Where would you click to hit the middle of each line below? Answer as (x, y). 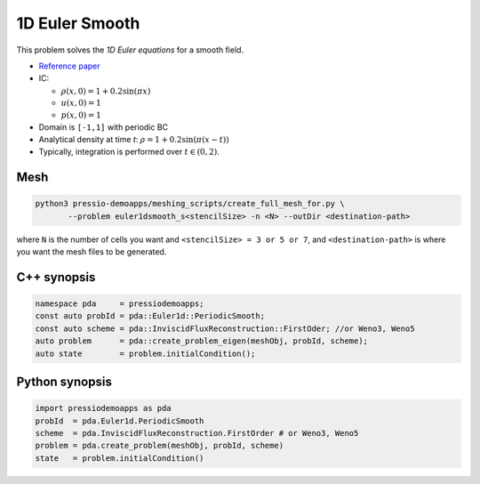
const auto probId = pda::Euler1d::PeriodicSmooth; (150, 316)
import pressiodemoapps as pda (104, 408)
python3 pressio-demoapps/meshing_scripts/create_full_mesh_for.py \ (190, 204)
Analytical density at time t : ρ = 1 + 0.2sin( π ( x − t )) (134, 139)
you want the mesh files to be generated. (92, 252)
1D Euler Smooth (78, 23)
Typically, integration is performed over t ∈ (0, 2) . (129, 152)
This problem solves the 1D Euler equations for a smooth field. (130, 50)
